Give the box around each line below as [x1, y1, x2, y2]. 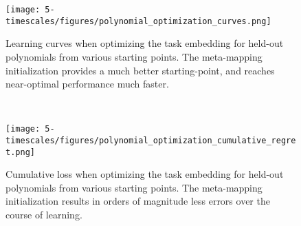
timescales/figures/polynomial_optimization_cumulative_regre [5, 135, 296, 145]
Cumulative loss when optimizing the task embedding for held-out [5, 167, 284, 181]
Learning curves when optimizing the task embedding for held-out [5, 36, 284, 50]
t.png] [5, 147, 35, 157]
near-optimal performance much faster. [5, 76, 169, 91]
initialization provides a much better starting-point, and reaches [5, 63, 275, 77]
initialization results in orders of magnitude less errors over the [5, 194, 270, 208]
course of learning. [5, 207, 82, 222]
